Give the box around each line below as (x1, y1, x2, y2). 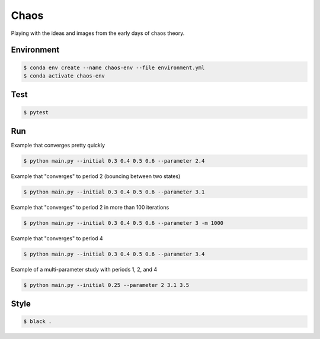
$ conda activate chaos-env (23, 72, 105, 79)
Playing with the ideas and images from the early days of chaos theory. (11, 30, 185, 37)
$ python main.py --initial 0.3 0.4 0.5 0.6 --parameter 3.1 (23, 188, 205, 195)
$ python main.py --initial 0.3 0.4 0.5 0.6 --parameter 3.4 (23, 250, 205, 257)
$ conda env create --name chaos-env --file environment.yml (23, 64, 205, 71)
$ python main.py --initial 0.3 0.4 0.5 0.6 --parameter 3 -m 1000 (23, 219, 224, 226)
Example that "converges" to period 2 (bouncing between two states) (11, 173, 181, 180)
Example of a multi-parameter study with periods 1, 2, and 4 (11, 266, 158, 273)
